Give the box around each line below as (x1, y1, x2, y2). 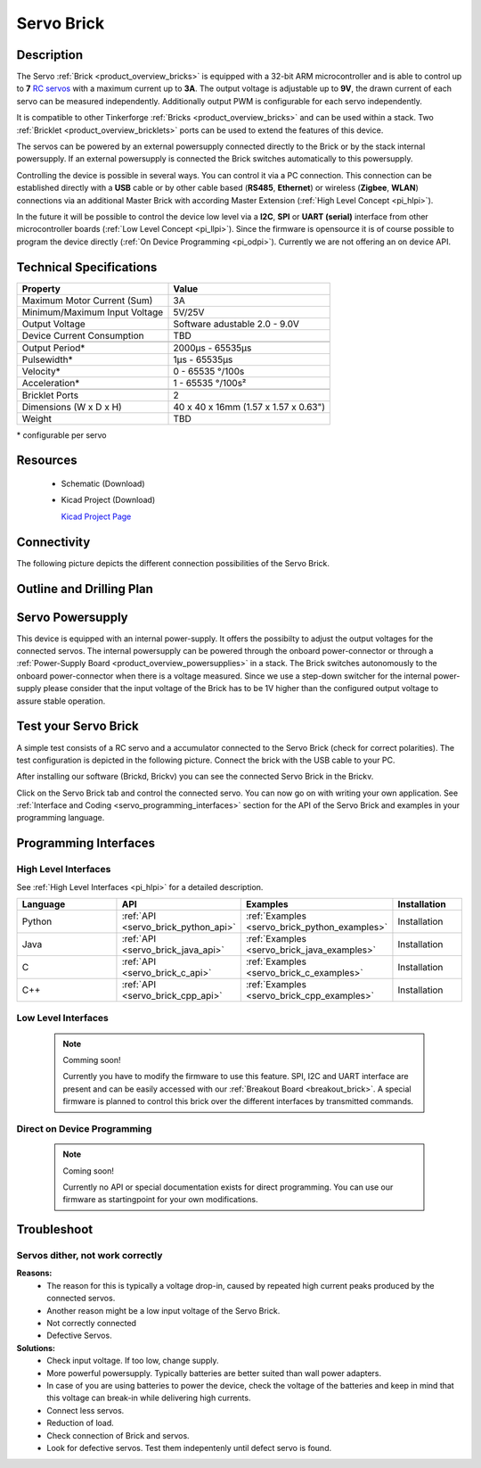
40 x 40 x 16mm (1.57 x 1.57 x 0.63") (173, 400, 325, 413)
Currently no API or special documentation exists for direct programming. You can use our (62, 1182, 394, 1192)
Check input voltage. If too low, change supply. (46, 1356, 219, 1366)
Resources (16, 453, 77, 468)
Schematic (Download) (61, 478, 145, 490)
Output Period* (21, 342, 86, 354)
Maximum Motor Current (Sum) (21, 294, 153, 307)
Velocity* (21, 365, 61, 377)
